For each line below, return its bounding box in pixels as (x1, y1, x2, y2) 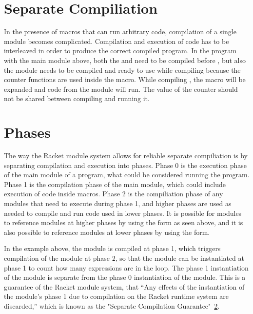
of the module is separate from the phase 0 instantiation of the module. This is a (4, 272, 246, 282)
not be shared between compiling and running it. (4, 93, 150, 104)
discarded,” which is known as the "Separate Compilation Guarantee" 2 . (4, 300, 220, 311)
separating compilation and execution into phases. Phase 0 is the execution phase (4, 160, 247, 170)
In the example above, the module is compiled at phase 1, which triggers (4, 243, 221, 253)
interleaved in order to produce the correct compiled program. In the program (4, 45, 237, 56)
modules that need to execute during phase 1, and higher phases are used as (4, 198, 232, 208)
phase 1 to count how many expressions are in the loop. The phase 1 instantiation (4, 262, 249, 272)
